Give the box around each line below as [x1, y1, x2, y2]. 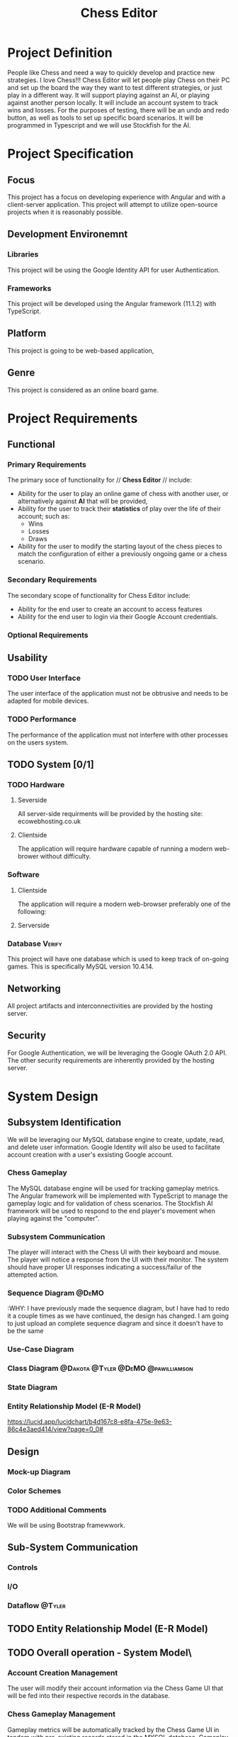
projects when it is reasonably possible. [7, 208, 123, 216]
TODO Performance [7, 714, 76, 724]
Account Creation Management [7, 1668, 118, 1677]
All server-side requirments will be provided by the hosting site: [17, 810, 203, 818]
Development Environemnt [7, 228, 128, 240]
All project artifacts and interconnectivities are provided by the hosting [7, 1001, 213, 1010]
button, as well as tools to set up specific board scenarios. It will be [7, 113, 204, 122]
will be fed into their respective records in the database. [7, 1692, 170, 1700]
